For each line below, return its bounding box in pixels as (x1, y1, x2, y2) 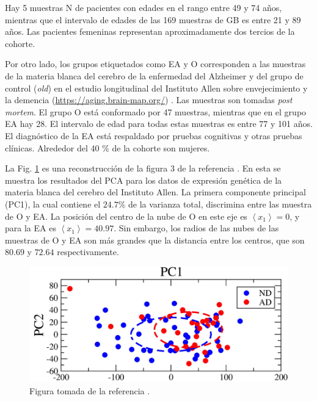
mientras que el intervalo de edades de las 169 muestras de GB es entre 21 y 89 (5, 13, 301, 26)
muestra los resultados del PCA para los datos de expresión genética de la (5, 173, 282, 186)
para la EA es (5, 222, 56, 234)
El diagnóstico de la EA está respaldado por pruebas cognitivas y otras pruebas (5, 129, 302, 142)
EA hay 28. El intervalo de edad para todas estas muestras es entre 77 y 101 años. (5, 117, 313, 130)
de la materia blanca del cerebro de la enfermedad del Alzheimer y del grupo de (5, 69, 304, 82)
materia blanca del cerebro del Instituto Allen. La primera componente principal (5, 186, 306, 198)
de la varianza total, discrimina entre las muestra (128, 197, 312, 210)
